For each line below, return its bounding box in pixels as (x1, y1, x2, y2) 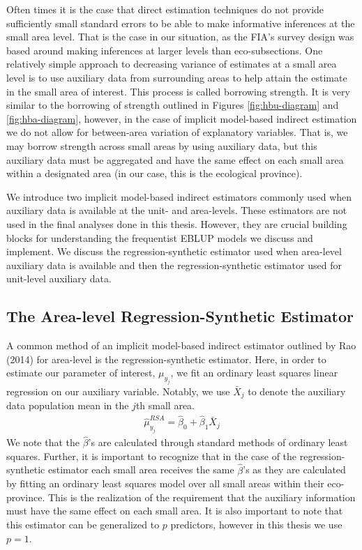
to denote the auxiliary (248, 384, 346, 399)
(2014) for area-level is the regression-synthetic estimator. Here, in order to (6, 351, 326, 366)
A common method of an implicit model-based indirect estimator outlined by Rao (6, 338, 356, 353)
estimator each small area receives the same (47, 462, 234, 477)
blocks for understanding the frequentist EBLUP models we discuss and (6, 230, 313, 245)
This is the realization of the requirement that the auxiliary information (47, 489, 356, 504)
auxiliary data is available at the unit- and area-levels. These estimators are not (6, 203, 347, 217)
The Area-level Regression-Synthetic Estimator (6, 305, 354, 327)
